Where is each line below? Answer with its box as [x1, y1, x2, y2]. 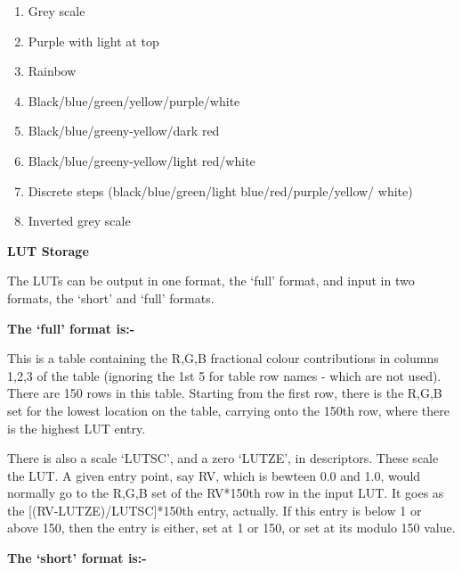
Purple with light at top [28, 31, 159, 50]
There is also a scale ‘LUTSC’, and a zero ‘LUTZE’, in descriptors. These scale [7, 449, 439, 467]
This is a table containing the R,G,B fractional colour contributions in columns [7, 349, 439, 368]
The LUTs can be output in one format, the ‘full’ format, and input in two [7, 271, 415, 290]
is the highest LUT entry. [7, 418, 146, 437]
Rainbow [28, 62, 77, 80]
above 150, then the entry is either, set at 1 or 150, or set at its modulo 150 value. [7, 518, 456, 537]
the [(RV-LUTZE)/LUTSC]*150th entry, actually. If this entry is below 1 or [7, 500, 422, 519]
